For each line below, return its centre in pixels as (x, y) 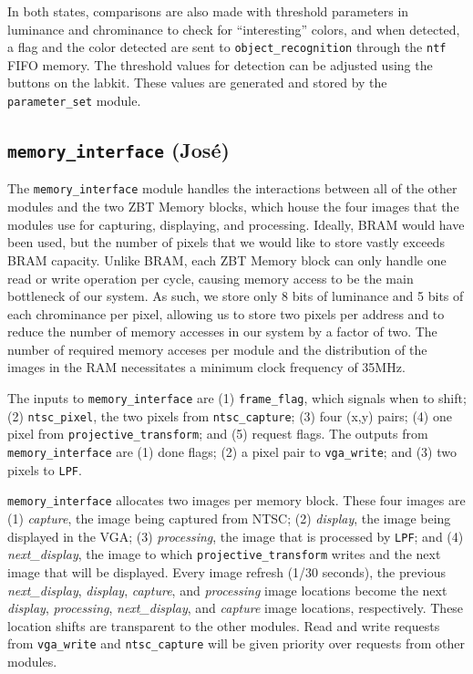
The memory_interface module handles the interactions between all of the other (232, 188)
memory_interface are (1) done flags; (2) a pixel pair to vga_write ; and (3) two (232, 452)
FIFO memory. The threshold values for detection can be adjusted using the (220, 64)
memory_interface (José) (118, 150)
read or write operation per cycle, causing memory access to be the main (211, 278)
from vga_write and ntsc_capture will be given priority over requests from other (236, 643)
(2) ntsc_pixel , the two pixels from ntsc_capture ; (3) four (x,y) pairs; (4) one (230, 415)
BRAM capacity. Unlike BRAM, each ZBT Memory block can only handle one (227, 259)
